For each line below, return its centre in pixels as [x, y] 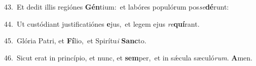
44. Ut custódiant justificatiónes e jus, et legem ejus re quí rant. [102, 23]
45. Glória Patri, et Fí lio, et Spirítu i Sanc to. [75, 41]
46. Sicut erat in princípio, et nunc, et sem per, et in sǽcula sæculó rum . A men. [128, 57]
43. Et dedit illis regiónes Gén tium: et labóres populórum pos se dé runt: [117, 7]
